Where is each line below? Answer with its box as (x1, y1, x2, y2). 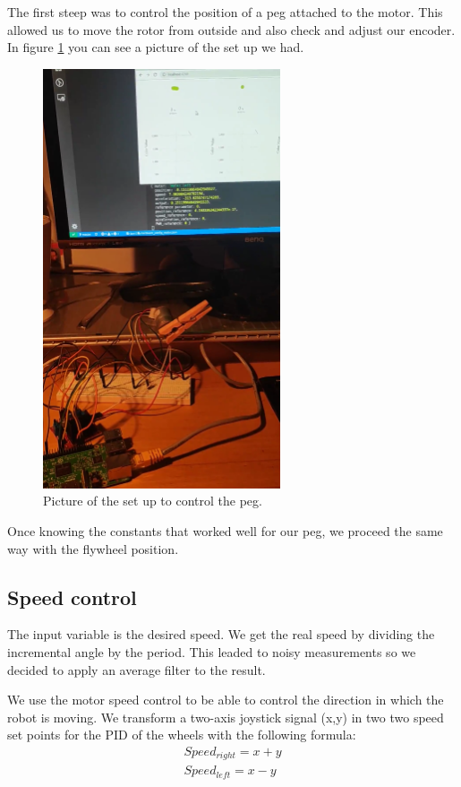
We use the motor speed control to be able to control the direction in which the (7, 690, 444, 709)
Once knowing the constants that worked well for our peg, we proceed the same (7, 521, 443, 540)
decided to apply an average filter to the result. (7, 660, 266, 679)
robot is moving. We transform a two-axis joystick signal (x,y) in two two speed (7, 707, 444, 726)
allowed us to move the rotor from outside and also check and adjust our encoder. (7, 20, 456, 39)
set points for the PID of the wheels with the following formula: (7, 725, 356, 744)
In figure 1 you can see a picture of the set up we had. (7, 38, 304, 56)
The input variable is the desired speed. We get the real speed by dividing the (7, 625, 435, 644)
